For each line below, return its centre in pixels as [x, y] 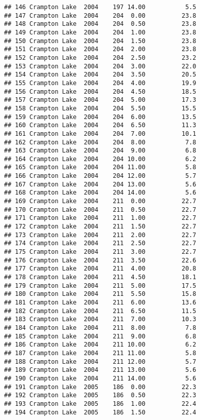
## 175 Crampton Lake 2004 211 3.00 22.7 [100, 252]
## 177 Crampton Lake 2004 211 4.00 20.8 [100, 269]
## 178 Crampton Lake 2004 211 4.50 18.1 [100, 277]
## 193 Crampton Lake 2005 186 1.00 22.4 [100, 404]
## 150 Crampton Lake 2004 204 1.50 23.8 [100, 41]
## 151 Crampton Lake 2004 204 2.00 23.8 [100, 49]
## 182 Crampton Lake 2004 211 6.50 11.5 [100, 311]
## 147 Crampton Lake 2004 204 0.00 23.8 [100, 15]
